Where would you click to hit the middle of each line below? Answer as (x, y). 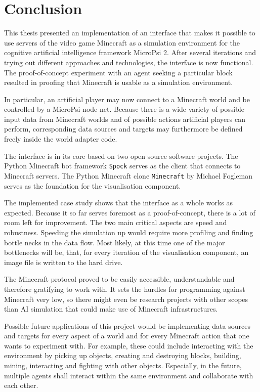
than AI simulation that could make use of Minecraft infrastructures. (111, 309)
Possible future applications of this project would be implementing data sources (127, 325)
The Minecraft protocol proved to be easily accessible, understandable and (119, 279)
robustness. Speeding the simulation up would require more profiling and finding (129, 232)
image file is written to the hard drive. (63, 262)
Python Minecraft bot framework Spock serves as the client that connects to (122, 166)
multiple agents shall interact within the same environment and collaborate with (129, 375)
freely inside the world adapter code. (61, 139)
